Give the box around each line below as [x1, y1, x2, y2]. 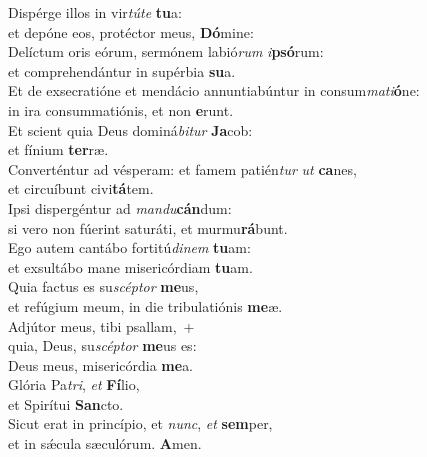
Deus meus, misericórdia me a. [8, 354, 194, 375]
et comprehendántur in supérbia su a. [8, 60, 236, 81]
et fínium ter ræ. [8, 139, 109, 160]
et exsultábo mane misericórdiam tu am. [8, 256, 253, 277]
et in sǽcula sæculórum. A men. [8, 433, 202, 454]
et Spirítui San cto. [8, 393, 124, 414]
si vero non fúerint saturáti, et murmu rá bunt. [8, 217, 288, 238]
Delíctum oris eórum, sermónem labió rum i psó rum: [8, 41, 324, 62]
